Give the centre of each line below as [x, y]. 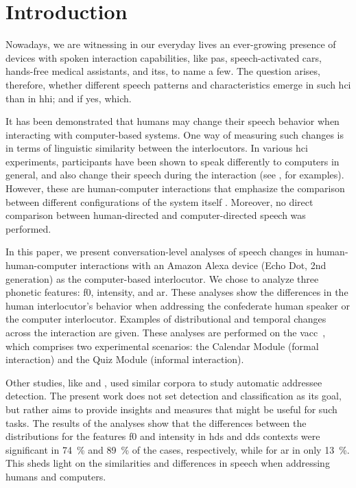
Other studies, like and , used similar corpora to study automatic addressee [164, 382]
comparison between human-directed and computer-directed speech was [156, 215]
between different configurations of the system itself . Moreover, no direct [159, 201]
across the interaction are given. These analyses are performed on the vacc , [166, 332]
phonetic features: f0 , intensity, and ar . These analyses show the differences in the [177, 292]
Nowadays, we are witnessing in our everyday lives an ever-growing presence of [171, 44]
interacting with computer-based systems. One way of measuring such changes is [175, 134]
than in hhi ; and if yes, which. [69, 98]
